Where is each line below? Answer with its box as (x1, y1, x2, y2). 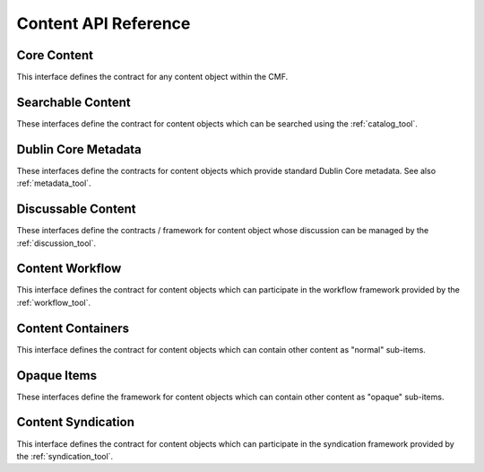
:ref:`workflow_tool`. (16, 297, 91, 308)
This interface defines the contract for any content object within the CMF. (16, 72, 289, 83)
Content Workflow (16, 261, 122, 276)
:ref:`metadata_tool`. (16, 178, 91, 188)
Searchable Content (16, 94, 131, 109)
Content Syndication (16, 415, 134, 430)
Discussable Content (16, 202, 136, 217)
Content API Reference (16, 13, 191, 33)
